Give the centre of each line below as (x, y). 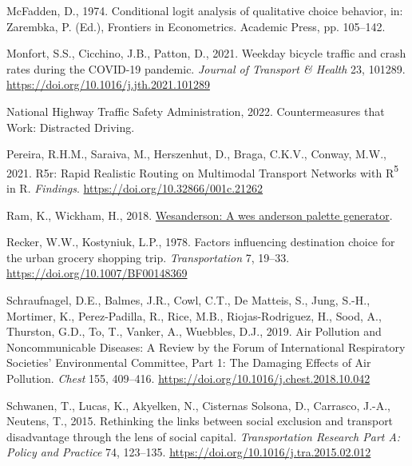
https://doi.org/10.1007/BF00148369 (97, 273)
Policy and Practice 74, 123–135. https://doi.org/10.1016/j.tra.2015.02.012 (189, 452)
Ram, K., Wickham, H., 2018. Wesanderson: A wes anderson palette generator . (200, 215)
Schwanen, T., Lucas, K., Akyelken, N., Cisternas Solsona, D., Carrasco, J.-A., (198, 405)
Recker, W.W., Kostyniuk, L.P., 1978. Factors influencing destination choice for (201, 242)
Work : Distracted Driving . (71, 127)
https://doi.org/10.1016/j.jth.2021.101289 (108, 84)
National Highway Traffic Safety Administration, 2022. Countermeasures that (196, 111)
